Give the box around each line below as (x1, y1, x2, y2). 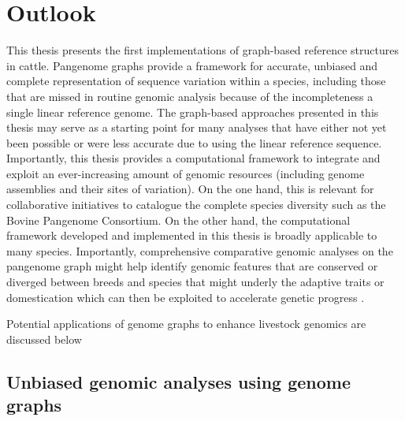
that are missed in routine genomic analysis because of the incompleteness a (6, 88, 373, 104)
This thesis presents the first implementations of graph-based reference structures (6, 42, 399, 58)
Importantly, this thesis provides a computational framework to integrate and (6, 150, 381, 166)
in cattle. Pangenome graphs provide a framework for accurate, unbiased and (6, 57, 378, 73)
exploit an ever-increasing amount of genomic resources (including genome (6, 165, 365, 181)
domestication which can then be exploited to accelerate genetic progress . (6, 289, 365, 305)
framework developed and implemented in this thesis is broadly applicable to (6, 227, 377, 244)
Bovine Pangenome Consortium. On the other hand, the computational (6, 211, 351, 228)
